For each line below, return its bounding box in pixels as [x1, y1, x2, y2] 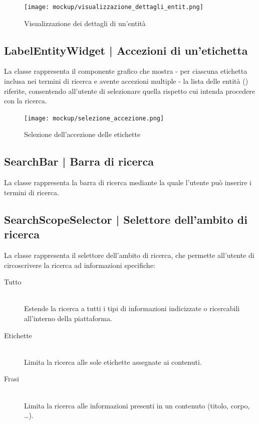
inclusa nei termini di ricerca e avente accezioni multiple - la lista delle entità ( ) [4, 76, 248, 86]
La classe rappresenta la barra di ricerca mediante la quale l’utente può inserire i [4, 177, 251, 188]
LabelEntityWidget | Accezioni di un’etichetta [4, 42, 248, 58]
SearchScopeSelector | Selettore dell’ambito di [4, 211, 247, 227]
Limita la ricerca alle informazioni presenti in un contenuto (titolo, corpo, [24, 400, 250, 410]
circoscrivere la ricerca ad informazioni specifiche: [4, 259, 155, 270]
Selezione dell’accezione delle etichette [24, 129, 141, 139]
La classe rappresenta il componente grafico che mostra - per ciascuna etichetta [4, 66, 247, 76]
